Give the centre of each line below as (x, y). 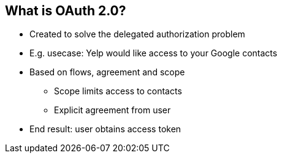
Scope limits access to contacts (118, 91)
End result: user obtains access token (105, 129)
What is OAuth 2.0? (66, 11)
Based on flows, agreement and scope (107, 72)
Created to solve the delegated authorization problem (137, 34)
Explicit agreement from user (112, 110)
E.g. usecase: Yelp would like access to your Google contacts (154, 53)
